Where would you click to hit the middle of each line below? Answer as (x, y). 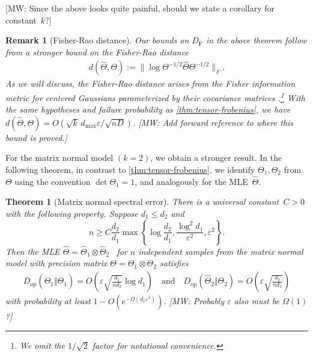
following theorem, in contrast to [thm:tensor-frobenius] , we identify (130, 170)
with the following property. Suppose (72, 214)
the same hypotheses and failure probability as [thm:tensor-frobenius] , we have (148, 109)
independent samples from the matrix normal (221, 251)
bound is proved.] (36, 137)
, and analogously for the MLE (191, 181)
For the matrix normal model (59, 158)
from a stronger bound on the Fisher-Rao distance (97, 52)
